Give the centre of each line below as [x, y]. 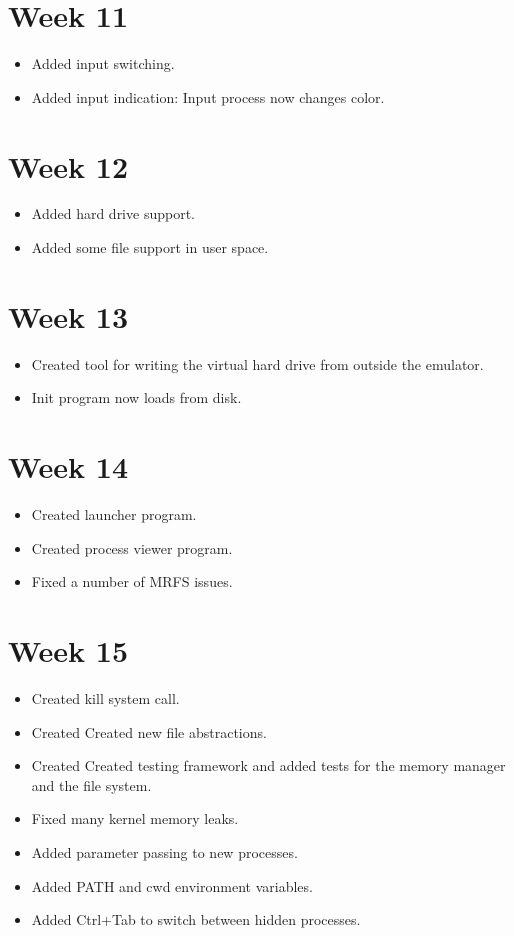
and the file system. [91, 784]
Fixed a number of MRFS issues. [132, 581]
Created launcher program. [114, 514]
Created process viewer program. [132, 547]
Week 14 [68, 466]
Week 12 [68, 165]
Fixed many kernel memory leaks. [135, 818]
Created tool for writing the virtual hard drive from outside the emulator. [257, 363]
